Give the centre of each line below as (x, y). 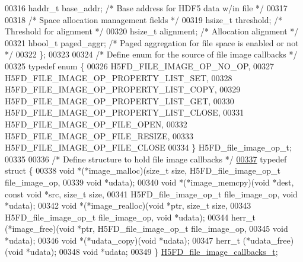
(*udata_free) (268, 240)
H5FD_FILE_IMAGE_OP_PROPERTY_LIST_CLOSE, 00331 (125, 112)
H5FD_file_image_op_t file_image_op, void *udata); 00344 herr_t (130, 217)
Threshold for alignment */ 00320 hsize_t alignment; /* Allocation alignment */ (152, 31)
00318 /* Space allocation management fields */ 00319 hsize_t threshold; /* (144, 19)
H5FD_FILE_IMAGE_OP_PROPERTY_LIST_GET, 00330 (119, 100)
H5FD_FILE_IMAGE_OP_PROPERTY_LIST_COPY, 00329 (123, 89)
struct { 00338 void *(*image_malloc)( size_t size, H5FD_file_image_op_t (143, 170)
